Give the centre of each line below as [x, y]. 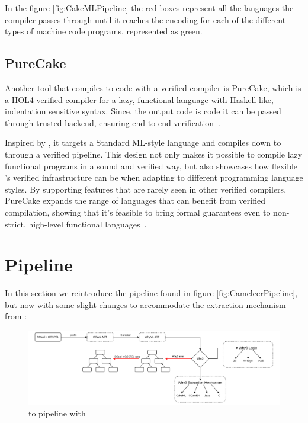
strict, [15, 224]
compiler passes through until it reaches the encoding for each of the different [145, 19]
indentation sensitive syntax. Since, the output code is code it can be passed [143, 111]
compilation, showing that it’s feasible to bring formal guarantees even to [138, 212]
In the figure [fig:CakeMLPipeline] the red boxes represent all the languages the [149, 8]
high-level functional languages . [88, 224]
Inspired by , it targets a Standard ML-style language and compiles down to [143, 142]
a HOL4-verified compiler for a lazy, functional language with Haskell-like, [139, 99]
